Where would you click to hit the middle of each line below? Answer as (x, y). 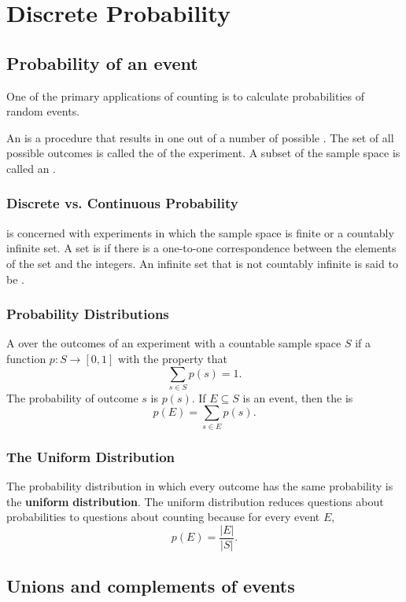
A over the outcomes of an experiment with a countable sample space (174, 343)
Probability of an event (102, 62)
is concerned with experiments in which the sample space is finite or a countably (200, 232)
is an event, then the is (298, 397)
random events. (43, 111)
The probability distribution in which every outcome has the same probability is (200, 486)
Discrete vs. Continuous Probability (122, 203)
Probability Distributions (88, 314)
